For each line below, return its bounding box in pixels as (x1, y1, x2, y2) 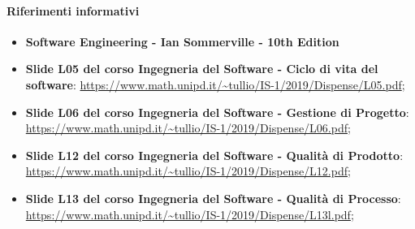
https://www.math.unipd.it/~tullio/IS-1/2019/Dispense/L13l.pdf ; (25, 205, 354, 223)
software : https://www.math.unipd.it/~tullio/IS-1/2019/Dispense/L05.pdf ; (25, 76, 405, 93)
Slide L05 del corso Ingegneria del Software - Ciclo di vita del (25, 60, 378, 77)
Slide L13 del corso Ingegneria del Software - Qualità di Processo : (25, 189, 401, 206)
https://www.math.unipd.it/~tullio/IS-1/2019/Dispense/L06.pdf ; (25, 119, 351, 136)
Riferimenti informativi (6, 2, 140, 19)
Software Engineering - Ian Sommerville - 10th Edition (25, 32, 339, 50)
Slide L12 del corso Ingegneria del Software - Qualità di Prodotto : (25, 146, 404, 163)
